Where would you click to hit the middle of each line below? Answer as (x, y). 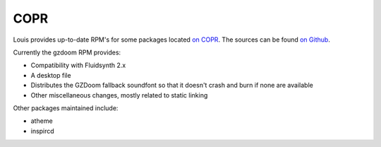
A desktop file (51, 75)
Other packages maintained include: (66, 108)
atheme (42, 121)
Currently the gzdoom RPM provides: (67, 52)
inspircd (42, 131)
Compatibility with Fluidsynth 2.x (78, 65)
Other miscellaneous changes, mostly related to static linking (119, 95)
